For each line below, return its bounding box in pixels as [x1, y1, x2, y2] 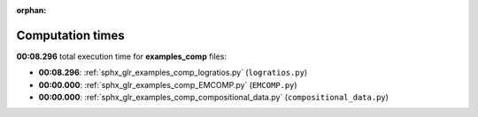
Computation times [16, 27, 125, 43]
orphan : [16, 5, 47, 15]
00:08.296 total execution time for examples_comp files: [16, 51, 227, 62]
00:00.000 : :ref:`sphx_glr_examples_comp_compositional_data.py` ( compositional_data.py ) [38, 92, 389, 103]
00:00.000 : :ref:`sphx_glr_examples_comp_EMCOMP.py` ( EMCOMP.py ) [38, 79, 297, 90]
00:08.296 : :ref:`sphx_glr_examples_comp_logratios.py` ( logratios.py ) [38, 67, 308, 78]
